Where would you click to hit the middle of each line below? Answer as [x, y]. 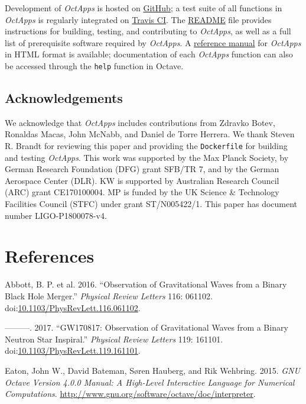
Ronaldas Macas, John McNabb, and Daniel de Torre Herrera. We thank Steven [150, 134]
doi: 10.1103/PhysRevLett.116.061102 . [73, 307]
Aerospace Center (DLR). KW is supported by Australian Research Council [142, 180]
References [50, 256]
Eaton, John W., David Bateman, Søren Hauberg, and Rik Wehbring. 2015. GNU [152, 370]
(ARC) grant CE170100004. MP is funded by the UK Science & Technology [142, 192]
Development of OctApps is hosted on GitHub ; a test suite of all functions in [144, 8]
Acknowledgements [64, 98]
